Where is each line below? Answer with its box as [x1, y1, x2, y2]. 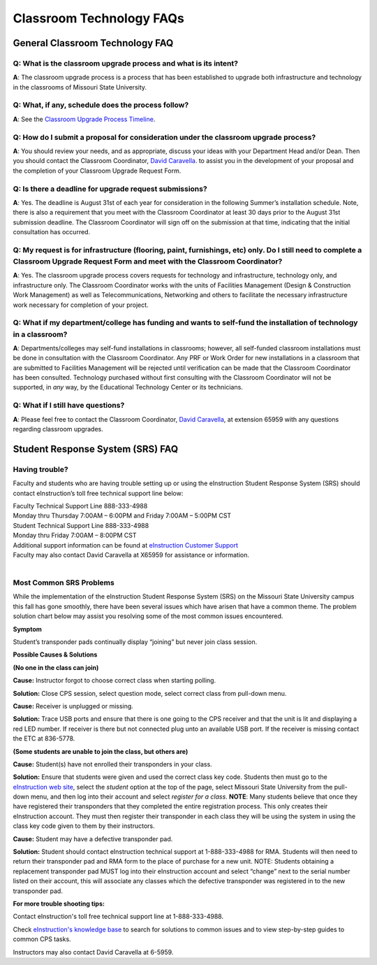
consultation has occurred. [13, 228, 91, 236]
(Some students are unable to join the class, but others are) [13, 747, 188, 755]
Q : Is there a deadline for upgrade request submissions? [13, 184, 207, 194]
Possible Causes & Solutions [13, 650, 98, 659]
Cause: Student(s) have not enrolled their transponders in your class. [13, 759, 212, 769]
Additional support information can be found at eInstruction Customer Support [13, 541, 239, 549]
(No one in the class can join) [13, 663, 99, 671]
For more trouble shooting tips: [13, 899, 105, 908]
